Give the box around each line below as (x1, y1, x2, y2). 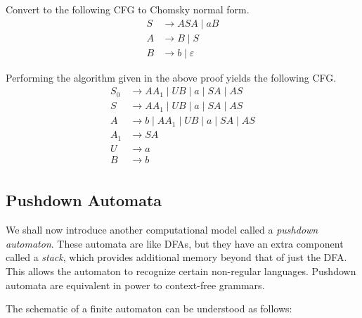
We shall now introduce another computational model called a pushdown (6, 222, 318, 237)
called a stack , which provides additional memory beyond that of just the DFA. (6, 250, 347, 265)
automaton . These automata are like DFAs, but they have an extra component (6, 236, 344, 250)
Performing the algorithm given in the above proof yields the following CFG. (6, 70, 337, 84)
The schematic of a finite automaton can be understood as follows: (6, 301, 292, 316)
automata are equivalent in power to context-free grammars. (6, 277, 265, 292)
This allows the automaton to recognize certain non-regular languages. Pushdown (6, 263, 356, 278)
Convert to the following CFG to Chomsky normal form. (6, 2, 250, 16)
